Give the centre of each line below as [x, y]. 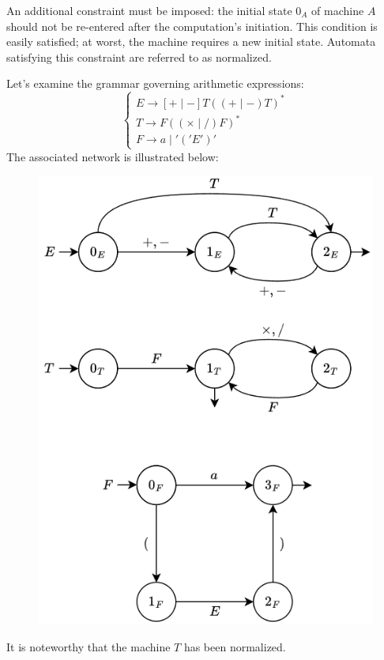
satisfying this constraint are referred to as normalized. [139, 57]
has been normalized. [235, 646]
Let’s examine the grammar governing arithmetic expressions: [155, 83]
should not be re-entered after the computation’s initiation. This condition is [192, 26]
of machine [338, 10]
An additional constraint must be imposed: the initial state [149, 10]
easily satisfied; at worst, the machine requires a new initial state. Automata [191, 41]
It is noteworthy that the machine [88, 646]
